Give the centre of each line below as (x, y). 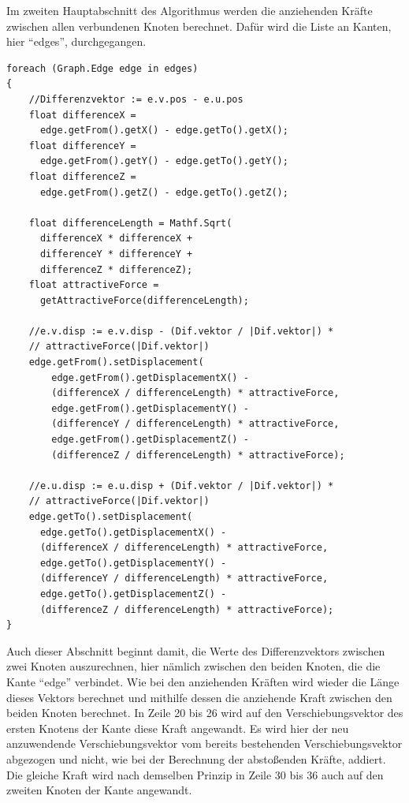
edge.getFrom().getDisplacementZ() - (150, 440)
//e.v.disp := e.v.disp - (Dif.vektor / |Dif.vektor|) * (181, 331)
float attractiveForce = (94, 285)
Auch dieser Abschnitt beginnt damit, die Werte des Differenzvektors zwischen (196, 650)
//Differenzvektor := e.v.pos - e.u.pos (136, 99)
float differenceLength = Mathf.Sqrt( (130, 223)
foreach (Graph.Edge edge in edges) (102, 68)
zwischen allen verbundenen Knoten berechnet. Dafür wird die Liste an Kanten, (199, 26)
